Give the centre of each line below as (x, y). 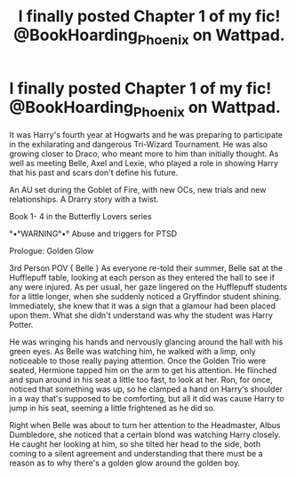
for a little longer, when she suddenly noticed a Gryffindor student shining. (145, 297)
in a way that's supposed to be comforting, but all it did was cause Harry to (147, 399)
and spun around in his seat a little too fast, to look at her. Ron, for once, (141, 380)
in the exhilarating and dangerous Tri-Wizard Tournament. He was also (139, 145)
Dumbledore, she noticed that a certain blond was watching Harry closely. (145, 435)
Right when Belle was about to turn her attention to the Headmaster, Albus (145, 425)
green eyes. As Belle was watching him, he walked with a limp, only (132, 352)
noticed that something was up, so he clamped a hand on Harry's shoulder (146, 389)
